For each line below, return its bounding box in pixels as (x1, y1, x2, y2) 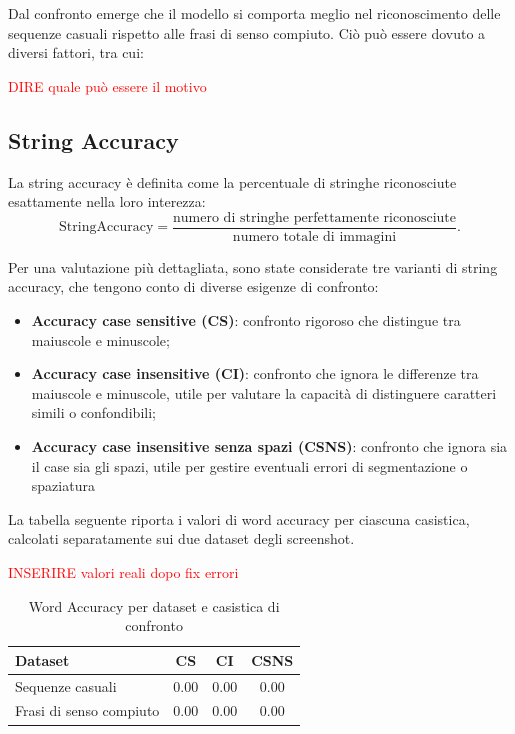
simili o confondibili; (31, 402, 156, 423)
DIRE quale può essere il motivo (8, 75, 207, 96)
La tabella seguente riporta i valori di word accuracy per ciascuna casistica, (8, 508, 470, 529)
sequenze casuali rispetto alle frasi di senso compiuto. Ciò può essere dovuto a (8, 22, 486, 43)
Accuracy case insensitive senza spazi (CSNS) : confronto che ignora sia (31, 435, 508, 456)
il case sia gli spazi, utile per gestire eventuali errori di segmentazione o (31, 455, 468, 476)
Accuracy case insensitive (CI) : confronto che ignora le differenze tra (31, 363, 479, 384)
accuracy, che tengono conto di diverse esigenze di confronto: (8, 276, 379, 297)
